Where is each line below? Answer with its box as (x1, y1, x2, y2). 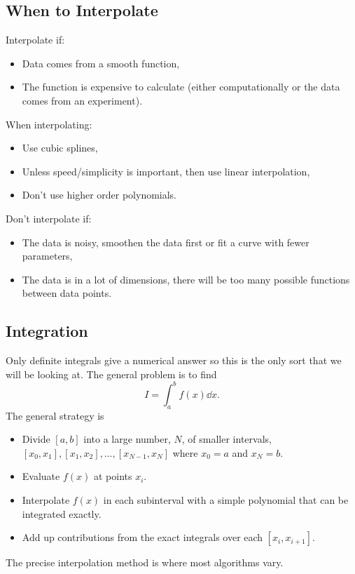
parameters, (22, 248, 73, 263)
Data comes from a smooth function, (22, 55, 180, 70)
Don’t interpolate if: (6, 211, 92, 225)
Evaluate (22, 469, 60, 483)
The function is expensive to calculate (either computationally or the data (22, 79, 340, 94)
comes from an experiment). (22, 93, 143, 107)
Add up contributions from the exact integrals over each (22, 530, 263, 545)
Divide (22, 432, 50, 446)
